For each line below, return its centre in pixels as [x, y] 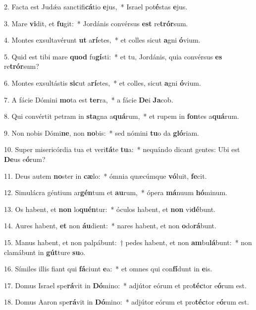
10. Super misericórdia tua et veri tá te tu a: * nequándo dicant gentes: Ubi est [122, 149]
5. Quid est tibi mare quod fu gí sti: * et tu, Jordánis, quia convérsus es [113, 56]
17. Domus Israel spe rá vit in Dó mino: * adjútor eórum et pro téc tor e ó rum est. [125, 285]
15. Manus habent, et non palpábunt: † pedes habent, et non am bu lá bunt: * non [128, 242]
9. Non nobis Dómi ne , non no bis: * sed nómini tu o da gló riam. [102, 132]
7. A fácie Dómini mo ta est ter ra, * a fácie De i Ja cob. [89, 99]
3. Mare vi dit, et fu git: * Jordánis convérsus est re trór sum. [96, 23]
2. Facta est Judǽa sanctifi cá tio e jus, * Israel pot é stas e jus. [96, 6]
